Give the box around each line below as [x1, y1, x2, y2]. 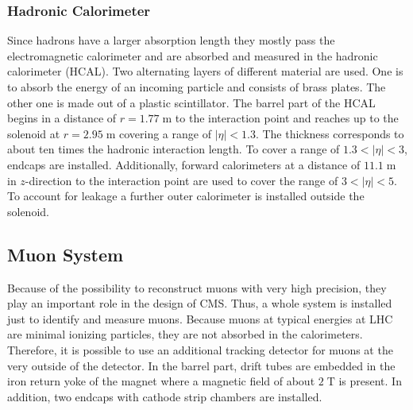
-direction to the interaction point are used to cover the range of [25, 172, 338, 188]
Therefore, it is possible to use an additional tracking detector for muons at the [7, 341, 393, 358]
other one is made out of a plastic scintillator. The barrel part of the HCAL [7, 94, 376, 110]
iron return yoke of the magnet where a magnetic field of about [7, 373, 315, 389]
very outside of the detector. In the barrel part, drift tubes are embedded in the [7, 357, 396, 373]
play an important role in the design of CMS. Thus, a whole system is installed [7, 295, 392, 311]
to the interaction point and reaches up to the [175, 110, 399, 126]
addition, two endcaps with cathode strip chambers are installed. [7, 388, 322, 404]
